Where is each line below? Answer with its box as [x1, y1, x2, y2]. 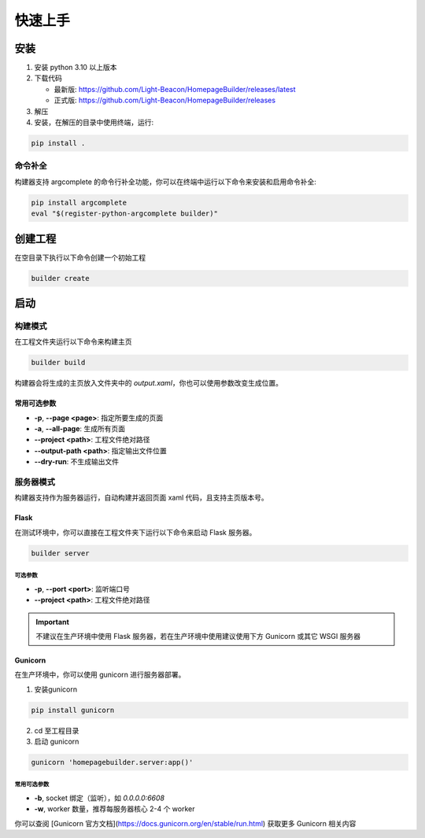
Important [35, 617, 70, 626]
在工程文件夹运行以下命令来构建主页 [14, 337, 132, 346]
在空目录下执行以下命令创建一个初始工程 [14, 253, 146, 262]
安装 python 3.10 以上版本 [34, 63, 117, 72]
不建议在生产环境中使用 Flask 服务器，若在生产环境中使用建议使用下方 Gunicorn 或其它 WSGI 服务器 [35, 631, 361, 640]
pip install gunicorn [31, 705, 115, 714]
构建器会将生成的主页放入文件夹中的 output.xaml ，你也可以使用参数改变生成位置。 [14, 378, 283, 388]
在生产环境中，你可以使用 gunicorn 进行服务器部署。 [14, 670, 186, 680]
